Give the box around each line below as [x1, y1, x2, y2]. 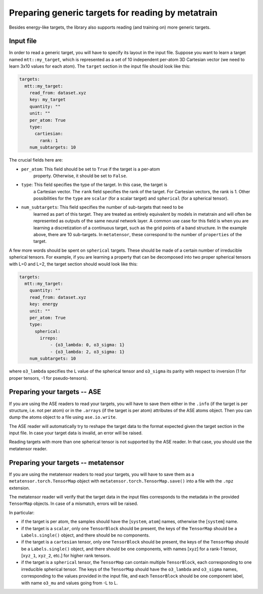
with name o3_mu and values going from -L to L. [21, 580, 118, 586]
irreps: [39, 335, 58, 341]
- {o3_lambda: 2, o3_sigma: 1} [50, 349, 125, 354]
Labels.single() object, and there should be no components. [21, 532, 150, 538]
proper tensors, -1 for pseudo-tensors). [9, 375, 88, 381]
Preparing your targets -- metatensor [9, 458, 124, 467]
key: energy [29, 301, 58, 307]
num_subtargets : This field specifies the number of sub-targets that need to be [21, 204, 184, 210]
